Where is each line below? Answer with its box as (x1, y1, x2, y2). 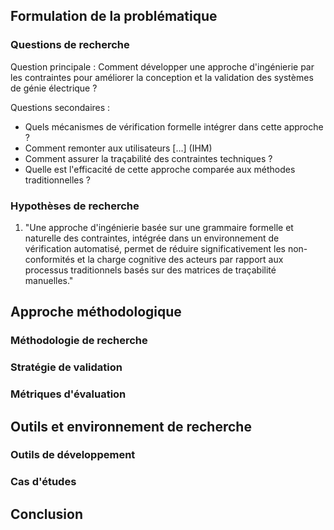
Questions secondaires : (10, 101, 111, 113)
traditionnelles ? (24, 174, 91, 186)
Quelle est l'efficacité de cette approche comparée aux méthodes (24, 163, 296, 175)
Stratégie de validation (10, 360, 123, 374)
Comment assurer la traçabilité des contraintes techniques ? (24, 152, 273, 164)
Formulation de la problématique (10, 8, 218, 25)
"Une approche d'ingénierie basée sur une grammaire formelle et (24, 221, 294, 233)
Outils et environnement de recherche (10, 418, 252, 435)
